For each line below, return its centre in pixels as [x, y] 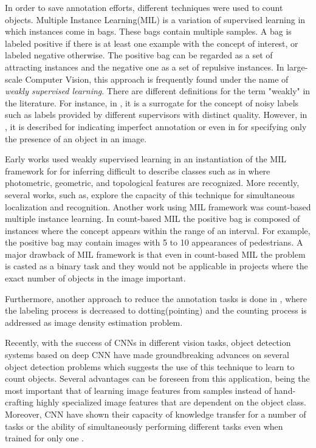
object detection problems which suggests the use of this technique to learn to [150, 366]
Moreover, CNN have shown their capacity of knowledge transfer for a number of [156, 414]
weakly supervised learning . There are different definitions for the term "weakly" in [158, 91]
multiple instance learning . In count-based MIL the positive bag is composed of [153, 219]
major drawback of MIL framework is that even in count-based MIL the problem [155, 254]
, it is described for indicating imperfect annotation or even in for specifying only [156, 126]
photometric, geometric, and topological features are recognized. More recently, [152, 183]
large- [297, 67]
